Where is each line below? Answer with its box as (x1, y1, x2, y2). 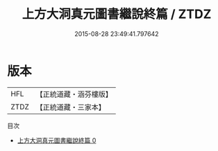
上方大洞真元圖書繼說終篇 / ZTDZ (22, 6, 212, 22)
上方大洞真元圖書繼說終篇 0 (17, 136, 97, 144)
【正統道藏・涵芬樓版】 (35, 89, 113, 99)
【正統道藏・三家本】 (35, 102, 106, 112)
